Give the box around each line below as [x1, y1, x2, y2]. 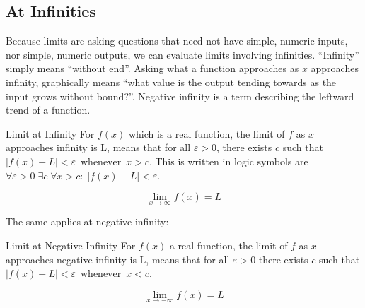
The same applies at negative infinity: [6, 214, 169, 229]
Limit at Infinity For [6, 126, 95, 141]
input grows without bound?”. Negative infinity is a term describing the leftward [6, 88, 354, 103]
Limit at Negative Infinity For [6, 237, 136, 252]
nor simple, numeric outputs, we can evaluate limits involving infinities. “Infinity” [6, 47, 359, 61]
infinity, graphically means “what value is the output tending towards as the [6, 74, 337, 89]
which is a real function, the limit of [128, 126, 285, 141]
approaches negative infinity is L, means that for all [6, 251, 230, 266]
